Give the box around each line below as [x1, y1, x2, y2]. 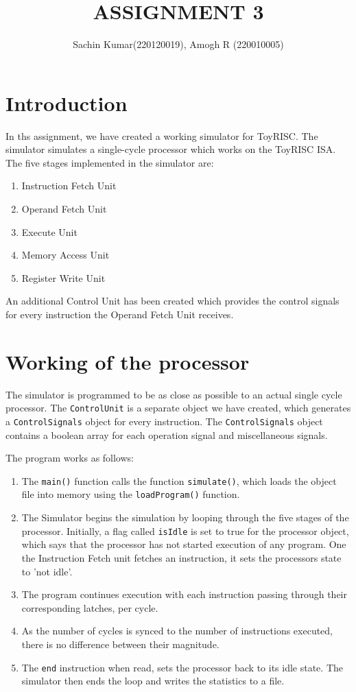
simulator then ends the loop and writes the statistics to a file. [21, 673, 285, 688]
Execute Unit [21, 224, 78, 239]
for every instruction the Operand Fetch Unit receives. [5, 307, 234, 321]
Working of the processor [5, 347, 250, 375]
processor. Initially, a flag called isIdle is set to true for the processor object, [21, 523, 349, 538]
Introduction [5, 88, 128, 117]
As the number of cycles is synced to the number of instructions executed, [21, 623, 333, 638]
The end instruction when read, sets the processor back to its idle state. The [21, 660, 343, 674]
